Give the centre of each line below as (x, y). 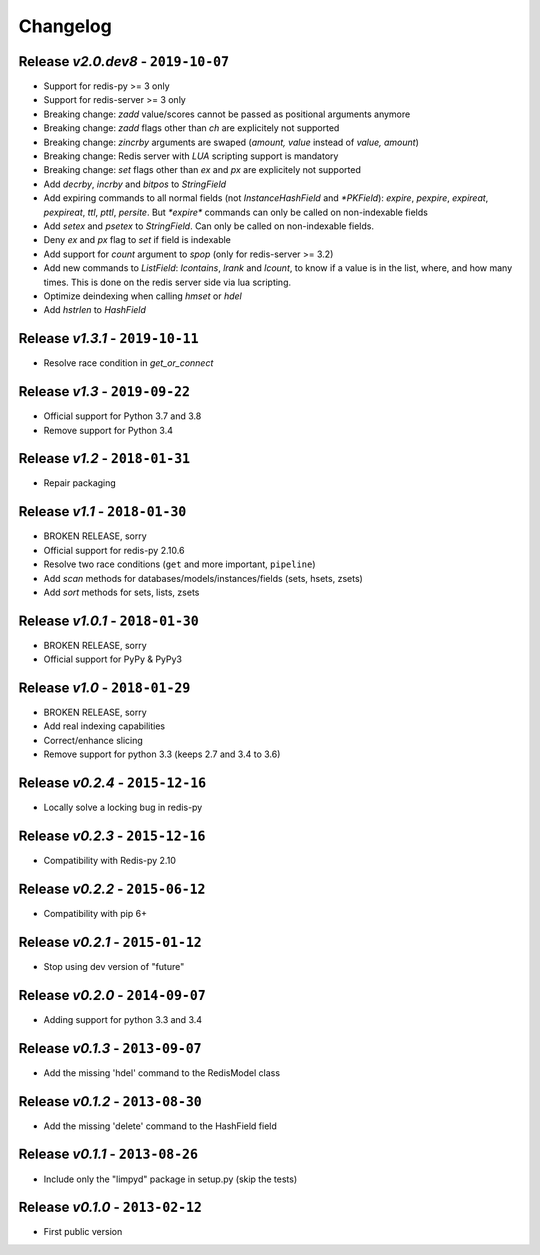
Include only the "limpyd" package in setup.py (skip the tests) (170, 1179)
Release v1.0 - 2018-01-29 (104, 688)
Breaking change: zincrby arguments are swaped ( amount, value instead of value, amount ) (231, 142)
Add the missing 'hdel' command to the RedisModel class (161, 1072)
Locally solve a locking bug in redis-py (123, 807)
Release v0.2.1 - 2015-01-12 (110, 941)
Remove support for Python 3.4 (108, 430)
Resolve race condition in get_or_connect (128, 363)
